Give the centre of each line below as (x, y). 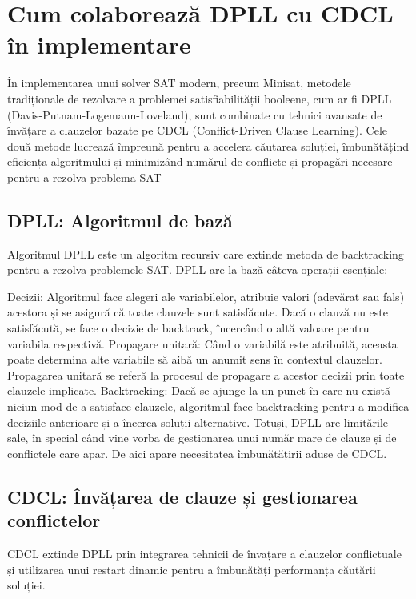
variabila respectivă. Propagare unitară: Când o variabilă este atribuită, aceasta (202, 343)
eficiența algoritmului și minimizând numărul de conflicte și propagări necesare (200, 161)
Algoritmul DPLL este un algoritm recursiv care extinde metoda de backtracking (206, 253)
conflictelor (54, 520)
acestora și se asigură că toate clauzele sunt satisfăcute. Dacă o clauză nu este (198, 312)
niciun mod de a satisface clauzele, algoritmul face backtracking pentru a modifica (208, 406)
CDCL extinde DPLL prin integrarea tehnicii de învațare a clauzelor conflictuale (204, 553)
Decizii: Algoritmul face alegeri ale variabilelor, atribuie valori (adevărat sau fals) (206, 296)
